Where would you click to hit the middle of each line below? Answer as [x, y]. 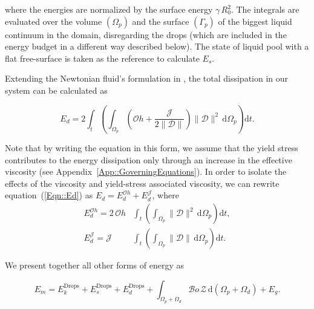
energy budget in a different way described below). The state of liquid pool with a [157, 46]
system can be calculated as [56, 90]
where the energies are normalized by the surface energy [109, 9]
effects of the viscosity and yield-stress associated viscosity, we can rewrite [142, 183]
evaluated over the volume [54, 21]
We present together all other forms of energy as [94, 265]
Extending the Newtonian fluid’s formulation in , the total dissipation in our [147, 78]
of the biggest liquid [255, 21]
